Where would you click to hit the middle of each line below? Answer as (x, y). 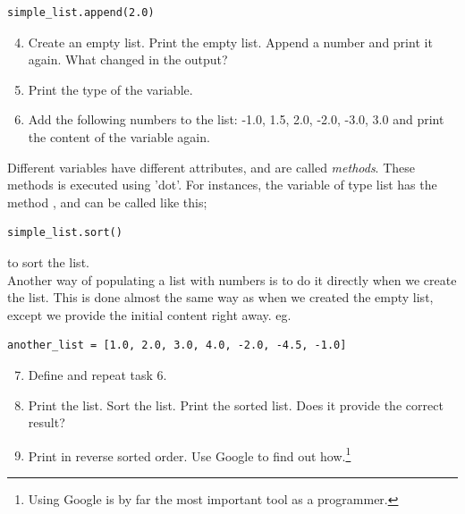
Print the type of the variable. (110, 89)
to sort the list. (48, 261)
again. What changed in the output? (128, 59)
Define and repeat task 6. (97, 374)
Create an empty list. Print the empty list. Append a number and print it (230, 42)
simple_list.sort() (65, 233)
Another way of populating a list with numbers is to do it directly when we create (232, 279)
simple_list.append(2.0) (81, 13)
